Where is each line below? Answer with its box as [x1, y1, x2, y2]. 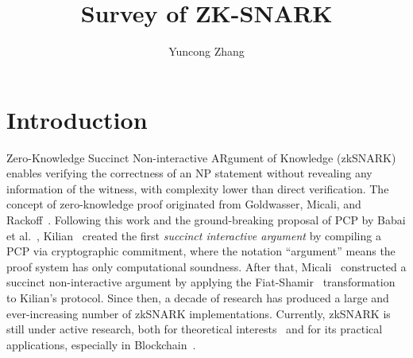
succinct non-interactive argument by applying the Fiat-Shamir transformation [6, 274, 396, 290]
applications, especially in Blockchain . [6, 336, 196, 352]
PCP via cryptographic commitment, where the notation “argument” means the [6, 243, 396, 259]
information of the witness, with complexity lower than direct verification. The [6, 180, 389, 197]
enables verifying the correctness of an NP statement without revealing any [6, 165, 372, 181]
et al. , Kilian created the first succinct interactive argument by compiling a [6, 227, 381, 243]
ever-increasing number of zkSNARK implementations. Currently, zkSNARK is [6, 305, 391, 321]
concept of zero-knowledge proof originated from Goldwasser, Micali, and [6, 196, 361, 212]
